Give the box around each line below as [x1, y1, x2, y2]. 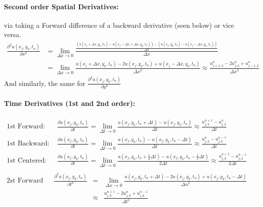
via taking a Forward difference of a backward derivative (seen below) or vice [4, 20, 234, 30]
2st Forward [6, 177, 43, 185]
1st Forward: [6, 123, 45, 130]
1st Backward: [6, 140, 50, 147]
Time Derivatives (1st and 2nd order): [4, 98, 135, 108]
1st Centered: [6, 157, 47, 165]
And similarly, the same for [4, 78, 85, 88]
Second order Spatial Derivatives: [4, 1, 119, 11]
